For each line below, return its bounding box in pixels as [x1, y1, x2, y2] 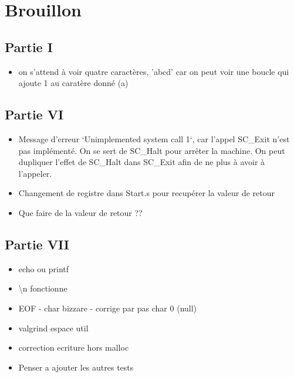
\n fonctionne [18, 282, 67, 294]
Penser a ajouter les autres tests [18, 361, 134, 373]
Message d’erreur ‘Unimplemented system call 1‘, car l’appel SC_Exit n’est [18, 132, 290, 145]
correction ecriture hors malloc [18, 341, 129, 354]
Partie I [5, 37, 53, 56]
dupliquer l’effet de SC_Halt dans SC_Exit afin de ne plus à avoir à [18, 156, 265, 168]
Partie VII [5, 235, 69, 253]
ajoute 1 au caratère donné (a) [18, 77, 129, 89]
